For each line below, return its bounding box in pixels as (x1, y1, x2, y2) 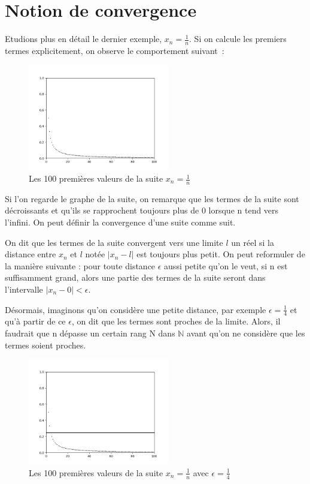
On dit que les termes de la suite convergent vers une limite (5, 236, 223, 248)
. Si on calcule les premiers (189, 32, 287, 45)
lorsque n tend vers (208, 204, 279, 217)
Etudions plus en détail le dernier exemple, (5, 32, 162, 45)
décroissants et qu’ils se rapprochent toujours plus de (5, 204, 199, 217)
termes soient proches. (5, 338, 86, 351)
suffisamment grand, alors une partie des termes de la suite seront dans (5, 271, 266, 284)
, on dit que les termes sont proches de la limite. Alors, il (71, 315, 281, 327)
